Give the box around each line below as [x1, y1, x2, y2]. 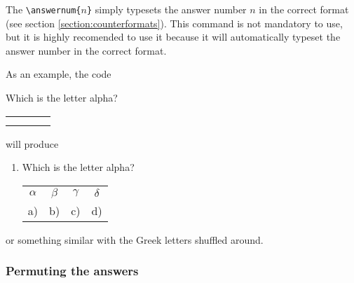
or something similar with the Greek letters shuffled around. [6, 232, 264, 247]
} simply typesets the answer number [86, 2, 247, 16]
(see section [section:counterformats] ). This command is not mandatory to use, [6, 15, 343, 30]
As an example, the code [6, 67, 111, 81]
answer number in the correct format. [6, 43, 167, 57]
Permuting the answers [6, 262, 139, 279]
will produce [6, 136, 59, 151]
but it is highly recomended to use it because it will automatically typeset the [6, 29, 341, 44]
